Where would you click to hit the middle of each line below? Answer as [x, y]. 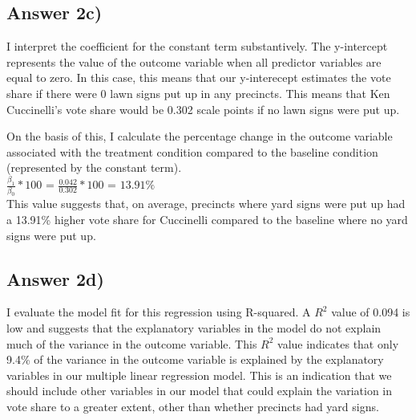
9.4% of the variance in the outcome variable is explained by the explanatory [195, 359]
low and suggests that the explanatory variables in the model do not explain [194, 328]
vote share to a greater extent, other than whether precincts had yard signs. [193, 407]
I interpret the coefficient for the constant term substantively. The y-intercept [197, 46]
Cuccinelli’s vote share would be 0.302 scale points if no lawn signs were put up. [203, 109]
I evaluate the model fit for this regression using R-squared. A [159, 312]
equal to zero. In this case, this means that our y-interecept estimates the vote [199, 77]
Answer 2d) [55, 278]
